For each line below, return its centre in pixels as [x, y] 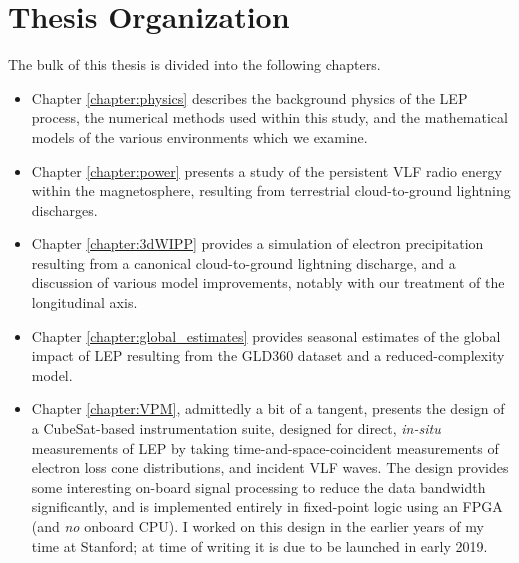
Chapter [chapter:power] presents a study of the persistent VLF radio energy [266, 170]
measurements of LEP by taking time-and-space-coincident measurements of [265, 447]
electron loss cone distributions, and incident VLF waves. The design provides [270, 467]
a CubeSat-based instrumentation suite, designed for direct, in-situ [236, 428]
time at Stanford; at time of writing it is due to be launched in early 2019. [259, 545]
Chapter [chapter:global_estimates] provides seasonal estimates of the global [266, 335]
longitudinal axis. [84, 302]
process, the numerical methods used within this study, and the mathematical [269, 117]
